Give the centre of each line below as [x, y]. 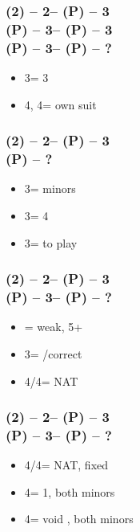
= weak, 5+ [54, 327]
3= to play [51, 242]
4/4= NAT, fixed [66, 465]
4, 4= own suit [60, 104]
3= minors [50, 188]
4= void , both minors [79, 519]
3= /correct [53, 353]
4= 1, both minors [70, 491]
